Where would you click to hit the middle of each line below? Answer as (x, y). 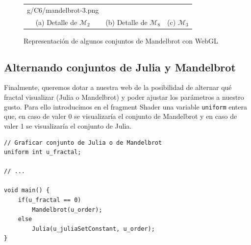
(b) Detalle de (126, 22)
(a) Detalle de (56, 22)
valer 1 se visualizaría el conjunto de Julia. (68, 125)
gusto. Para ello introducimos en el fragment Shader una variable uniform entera (125, 106)
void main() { (27, 190)
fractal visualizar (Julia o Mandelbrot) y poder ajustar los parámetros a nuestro (124, 97)
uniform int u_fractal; (43, 152)
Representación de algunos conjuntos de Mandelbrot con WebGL (121, 40)
